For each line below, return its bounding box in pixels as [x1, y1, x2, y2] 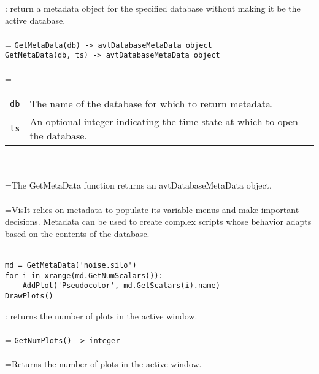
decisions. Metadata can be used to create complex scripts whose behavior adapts [5, 215, 312, 228]
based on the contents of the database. [5, 227, 150, 240]
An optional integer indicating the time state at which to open [29, 114, 298, 129]
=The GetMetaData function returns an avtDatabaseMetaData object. [5, 179, 272, 192]
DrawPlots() [5, 292, 53, 300]
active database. [5, 14, 66, 26]
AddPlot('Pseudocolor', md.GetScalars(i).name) [22, 281, 220, 290]
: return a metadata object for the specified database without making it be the [5, 2, 301, 14]
